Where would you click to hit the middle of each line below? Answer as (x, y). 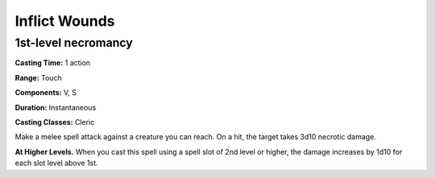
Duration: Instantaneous (56, 107)
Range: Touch (38, 77)
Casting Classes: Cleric (55, 122)
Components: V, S (46, 93)
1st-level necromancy (74, 43)
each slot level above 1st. (56, 163)
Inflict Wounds (65, 21)
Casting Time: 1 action (53, 63)
